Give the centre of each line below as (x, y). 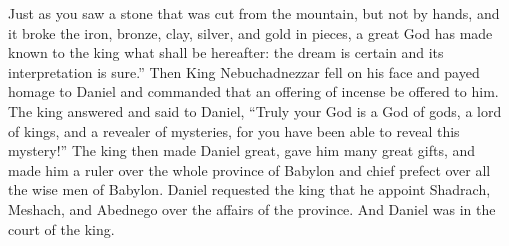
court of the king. (61, 228)
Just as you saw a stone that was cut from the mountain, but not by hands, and (254, 13)
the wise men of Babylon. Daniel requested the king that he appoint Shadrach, (249, 189)
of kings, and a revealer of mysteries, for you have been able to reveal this (234, 130)
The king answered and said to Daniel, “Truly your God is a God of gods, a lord (255, 110)
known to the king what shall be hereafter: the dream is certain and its (226, 52)
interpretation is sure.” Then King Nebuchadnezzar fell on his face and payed (244, 71)
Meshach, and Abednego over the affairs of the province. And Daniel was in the (252, 208)
